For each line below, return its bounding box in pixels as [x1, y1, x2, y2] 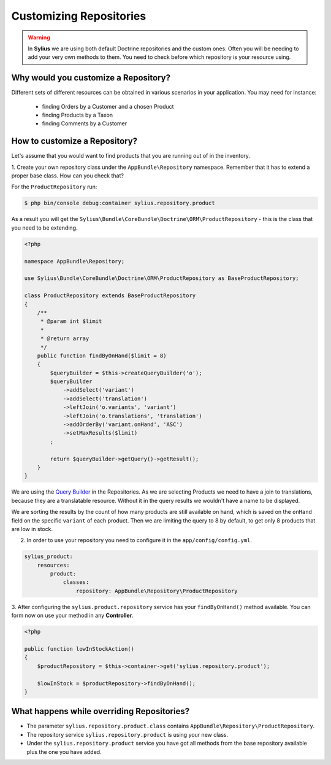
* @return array [40, 335, 89, 342]
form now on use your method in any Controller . [11, 612, 134, 619]
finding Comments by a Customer [42, 120, 127, 127]
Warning [28, 34, 50, 41]
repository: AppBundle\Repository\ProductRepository [75, 587, 238, 594]
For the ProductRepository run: [11, 183, 97, 190]
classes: [63, 579, 89, 586]
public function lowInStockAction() [24, 645, 135, 652]
